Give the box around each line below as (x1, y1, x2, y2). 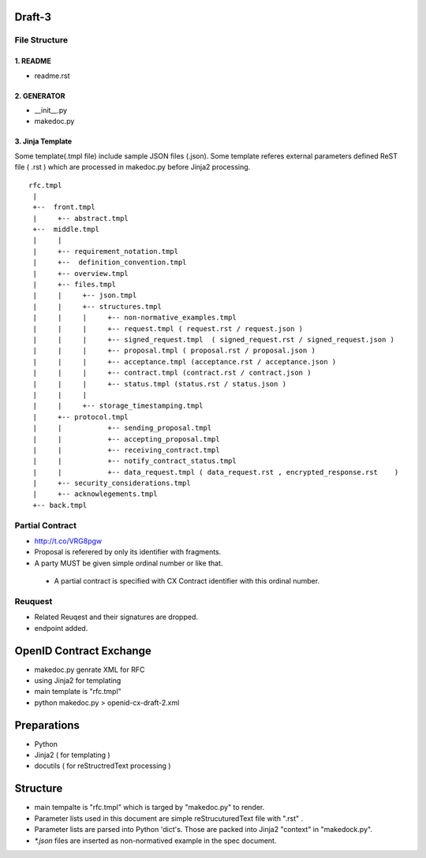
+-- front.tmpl (32, 203, 95, 212)
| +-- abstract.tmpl (32, 214, 129, 222)
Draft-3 (14, 10, 51, 24)
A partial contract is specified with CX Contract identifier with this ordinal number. (54, 576, 319, 586)
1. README (14, 56, 51, 66)
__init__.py (34, 105, 67, 114)
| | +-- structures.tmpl (32, 302, 162, 311)
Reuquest (14, 595, 53, 606)
